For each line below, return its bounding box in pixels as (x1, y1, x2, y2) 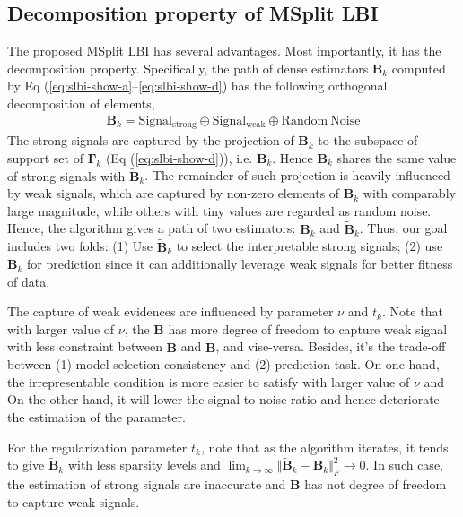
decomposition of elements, (7, 93, 155, 112)
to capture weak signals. (7, 492, 140, 511)
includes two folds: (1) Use (7, 237, 153, 255)
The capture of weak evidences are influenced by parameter (7, 302, 334, 321)
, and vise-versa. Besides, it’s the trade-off (215, 337, 446, 356)
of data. (7, 271, 50, 290)
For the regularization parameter (7, 437, 188, 456)
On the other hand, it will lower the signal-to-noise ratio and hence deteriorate (7, 390, 440, 409)
